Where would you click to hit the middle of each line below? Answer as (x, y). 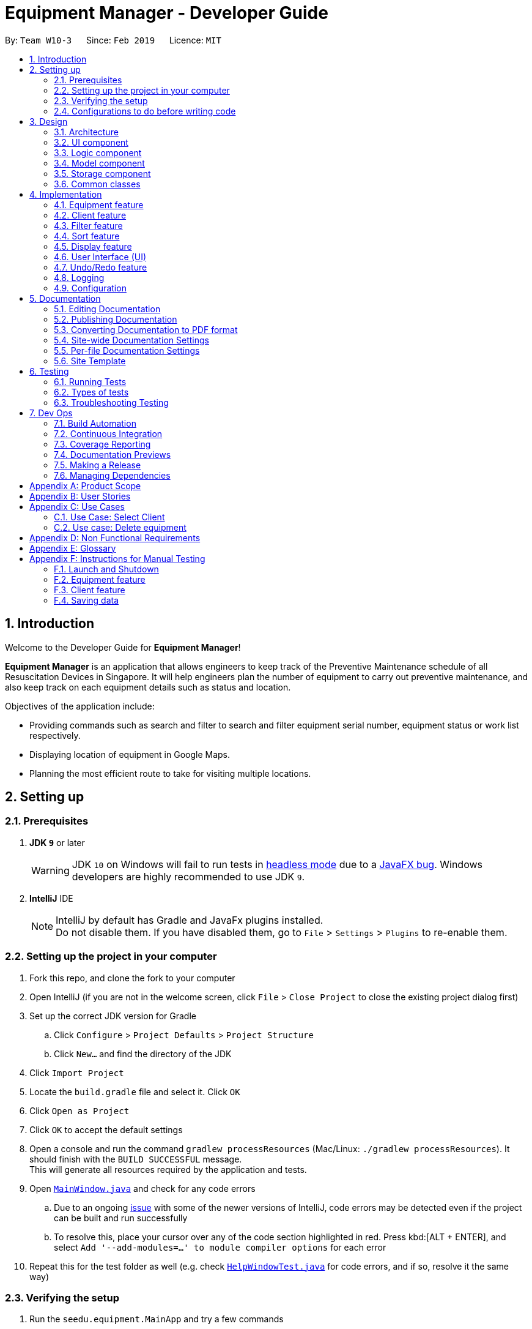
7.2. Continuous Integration (108, 433)
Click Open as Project (79, 1110)
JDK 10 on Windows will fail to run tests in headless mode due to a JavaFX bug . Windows (277, 864)
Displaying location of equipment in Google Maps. (130, 754)
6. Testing (49, 371)
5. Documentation (65, 298)
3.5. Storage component (102, 173)
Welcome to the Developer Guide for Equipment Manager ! (123, 647)
